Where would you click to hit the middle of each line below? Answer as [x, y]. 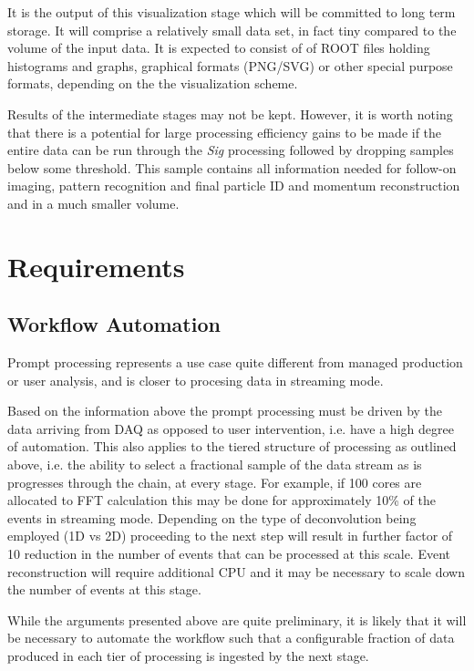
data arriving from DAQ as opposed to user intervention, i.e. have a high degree [231, 428]
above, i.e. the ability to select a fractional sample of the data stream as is [215, 465]
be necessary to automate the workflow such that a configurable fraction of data [231, 638]
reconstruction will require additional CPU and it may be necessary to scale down [236, 571]
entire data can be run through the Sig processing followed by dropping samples [231, 150]
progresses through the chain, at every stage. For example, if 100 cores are [215, 482]
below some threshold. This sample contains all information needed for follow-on [232, 167]
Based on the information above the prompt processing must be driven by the [225, 411]
